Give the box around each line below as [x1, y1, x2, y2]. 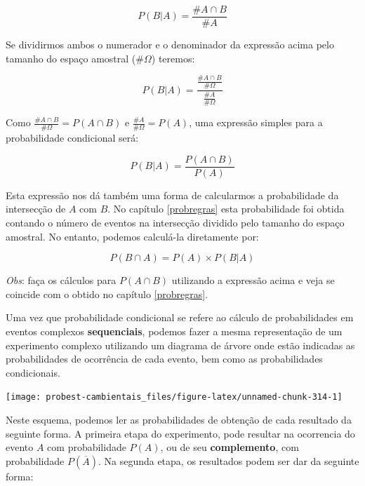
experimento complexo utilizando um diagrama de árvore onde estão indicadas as [6, 337, 355, 352]
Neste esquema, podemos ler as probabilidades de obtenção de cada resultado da [6, 412, 352, 427]
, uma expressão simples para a [189, 115, 323, 130]
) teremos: [151, 50, 195, 65]
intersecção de [6, 201, 66, 216]
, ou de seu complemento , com [160, 440, 299, 454]
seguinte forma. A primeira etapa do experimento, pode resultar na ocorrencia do [6, 426, 355, 440]
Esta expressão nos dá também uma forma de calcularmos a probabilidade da [6, 187, 339, 202]
